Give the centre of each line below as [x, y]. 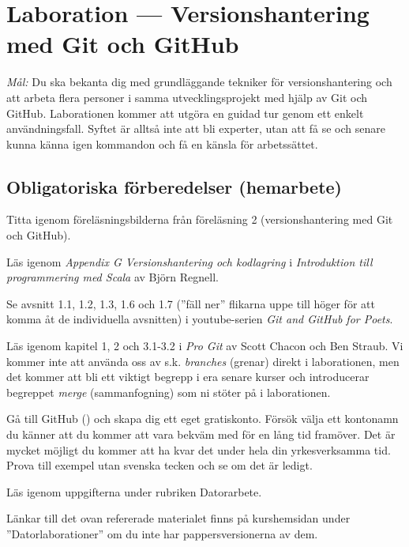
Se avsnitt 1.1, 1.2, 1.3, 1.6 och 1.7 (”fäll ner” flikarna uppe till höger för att [191, 303]
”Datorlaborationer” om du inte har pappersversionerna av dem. [162, 533]
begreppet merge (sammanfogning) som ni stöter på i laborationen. [169, 392]
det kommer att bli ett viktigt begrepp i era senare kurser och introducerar [188, 377]
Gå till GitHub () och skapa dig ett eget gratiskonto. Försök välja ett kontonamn [203, 419]
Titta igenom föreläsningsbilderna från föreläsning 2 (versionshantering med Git [200, 219]
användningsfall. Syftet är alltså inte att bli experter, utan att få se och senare [196, 128]
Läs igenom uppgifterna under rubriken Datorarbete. [134, 491]
